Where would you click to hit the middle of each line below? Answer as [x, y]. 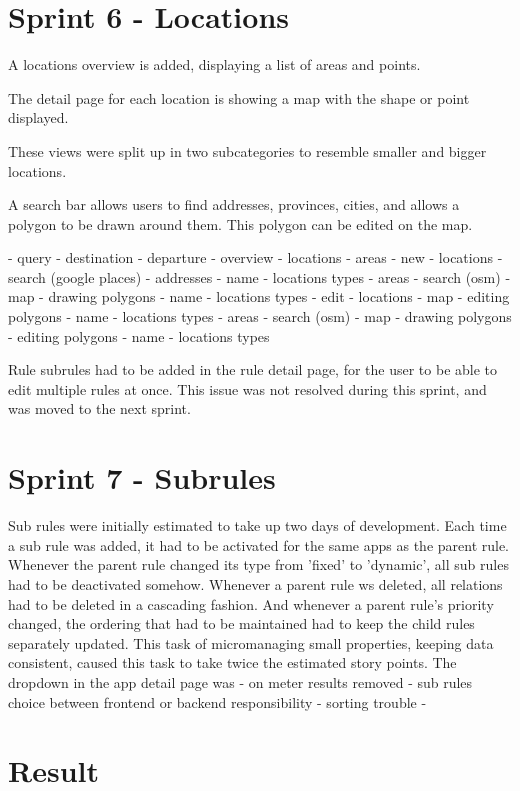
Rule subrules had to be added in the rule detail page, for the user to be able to [253, 369]
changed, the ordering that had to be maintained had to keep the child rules [241, 623]
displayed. [38, 117]
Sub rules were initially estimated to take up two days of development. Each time [257, 525]
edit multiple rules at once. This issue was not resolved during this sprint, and [247, 388]
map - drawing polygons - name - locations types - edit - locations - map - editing [259, 296]
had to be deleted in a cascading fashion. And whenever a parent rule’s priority [251, 603]
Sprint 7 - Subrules [142, 477]
